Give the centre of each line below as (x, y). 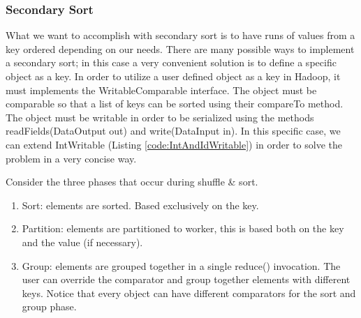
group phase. (49, 306)
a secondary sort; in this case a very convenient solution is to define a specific (171, 62)
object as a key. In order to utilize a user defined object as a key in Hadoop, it (173, 76)
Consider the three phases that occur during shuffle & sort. (132, 182)
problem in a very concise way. (71, 158)
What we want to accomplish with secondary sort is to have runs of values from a (180, 35)
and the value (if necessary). (82, 242)
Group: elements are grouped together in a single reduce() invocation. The (181, 265)
